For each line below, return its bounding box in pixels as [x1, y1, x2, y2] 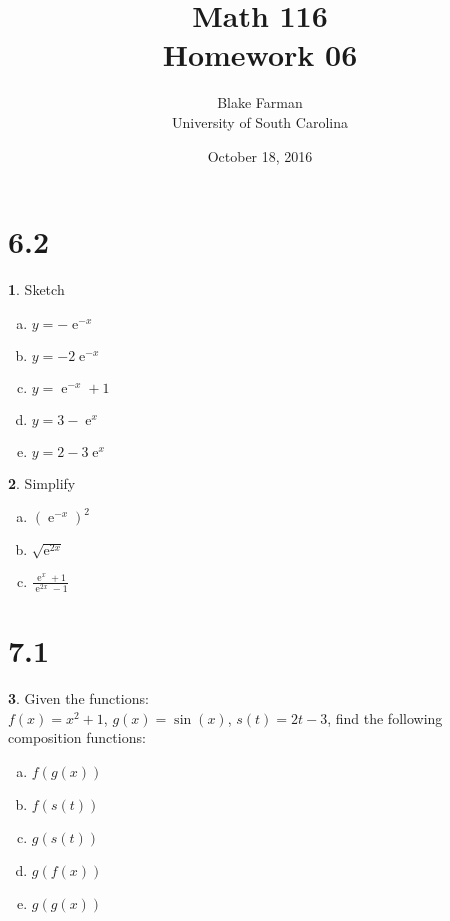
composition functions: [8, 727, 146, 748]
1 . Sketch [8, 279, 65, 300]
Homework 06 [162, 34, 358, 75]
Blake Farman [217, 92, 303, 113]
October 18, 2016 [207, 145, 313, 166]
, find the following [327, 707, 443, 728]
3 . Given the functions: [8, 688, 149, 709]
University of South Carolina [172, 111, 348, 132]
